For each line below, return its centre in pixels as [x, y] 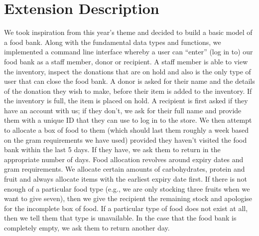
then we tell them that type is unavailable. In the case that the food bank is [120, 218]
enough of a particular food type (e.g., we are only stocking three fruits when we [127, 188]
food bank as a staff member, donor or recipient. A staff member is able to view [126, 61]
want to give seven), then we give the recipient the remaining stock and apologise [128, 198]
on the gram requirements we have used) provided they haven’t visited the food [126, 139]
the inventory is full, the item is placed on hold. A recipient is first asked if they [126, 101]
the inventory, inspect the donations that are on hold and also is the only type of [128, 71]
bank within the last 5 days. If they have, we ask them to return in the [112, 149]
